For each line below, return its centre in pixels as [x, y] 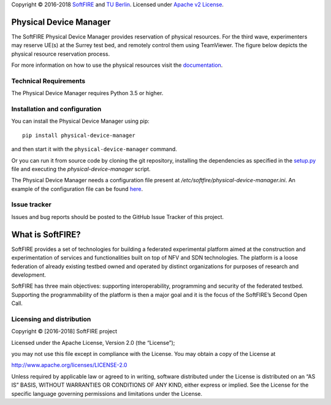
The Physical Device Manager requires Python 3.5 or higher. [87, 93]
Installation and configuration [56, 109]
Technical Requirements [48, 81]
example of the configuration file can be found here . [77, 189]
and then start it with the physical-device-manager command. [94, 149]
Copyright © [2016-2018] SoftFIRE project [64, 331]
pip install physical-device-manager [79, 135]
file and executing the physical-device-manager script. [81, 169]
